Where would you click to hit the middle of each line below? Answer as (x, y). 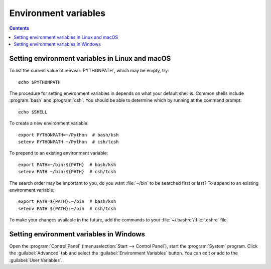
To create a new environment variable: (49, 123)
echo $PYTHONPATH (39, 82)
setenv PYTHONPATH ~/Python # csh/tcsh (69, 142)
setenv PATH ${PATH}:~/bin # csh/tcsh (67, 209)
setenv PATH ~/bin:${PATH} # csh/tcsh (67, 172)
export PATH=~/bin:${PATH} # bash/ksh (67, 165)
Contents (19, 28)
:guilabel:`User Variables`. (36, 260)
